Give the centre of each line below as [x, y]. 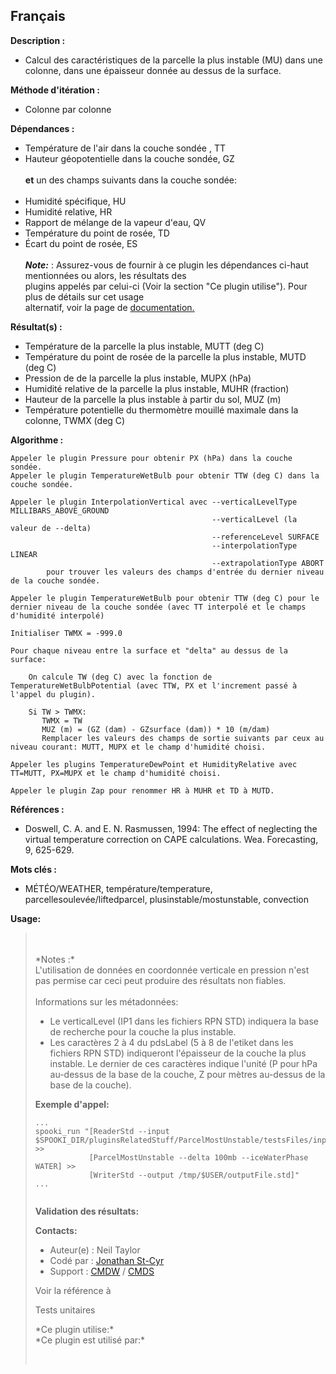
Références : [37, 809]
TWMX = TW [62, 720]
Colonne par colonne [68, 109]
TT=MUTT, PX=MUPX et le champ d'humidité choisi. [116, 773]
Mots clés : [34, 869]
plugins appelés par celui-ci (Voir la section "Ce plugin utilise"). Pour [166, 286]
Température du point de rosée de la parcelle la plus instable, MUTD [165, 356]
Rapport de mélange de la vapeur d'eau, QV [115, 222]
